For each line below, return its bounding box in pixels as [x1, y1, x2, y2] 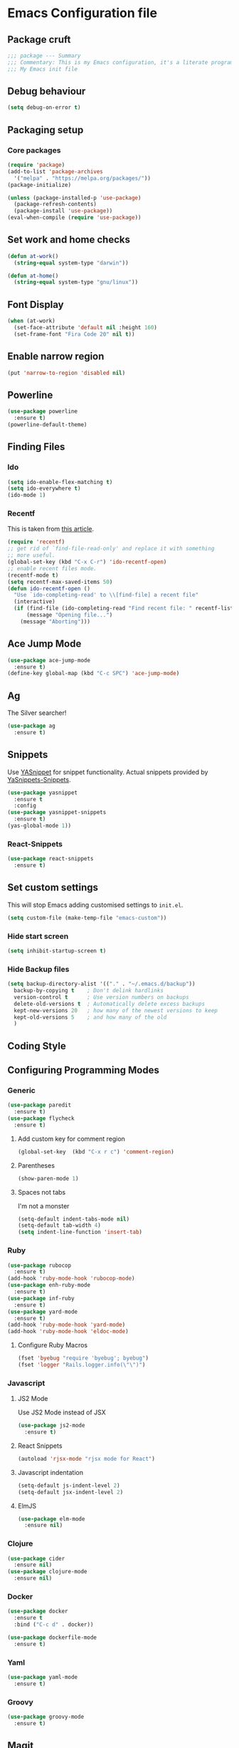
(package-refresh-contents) [14, 201, 97, 208]
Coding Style [7, 1039, 66, 1052]
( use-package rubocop [7, 1262, 72, 1269]
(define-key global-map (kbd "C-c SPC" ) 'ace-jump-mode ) [7, 670, 180, 677]
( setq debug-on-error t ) [7, 104, 81, 111]
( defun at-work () [7, 252, 59, 259]
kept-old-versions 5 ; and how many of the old [14, 1014, 167, 1021]
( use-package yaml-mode [7, 1674, 78, 1681]
